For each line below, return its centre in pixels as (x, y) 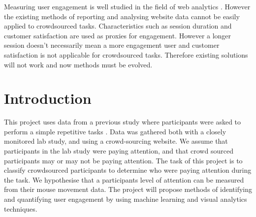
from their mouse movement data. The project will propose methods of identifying (128, 189)
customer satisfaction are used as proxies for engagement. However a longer (118, 35)
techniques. (21, 208)
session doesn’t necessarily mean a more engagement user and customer (112, 45)
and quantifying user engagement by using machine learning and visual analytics (126, 199)
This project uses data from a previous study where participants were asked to (123, 122)
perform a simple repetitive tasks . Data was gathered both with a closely (115, 131)
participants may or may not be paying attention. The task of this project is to (123, 160)
